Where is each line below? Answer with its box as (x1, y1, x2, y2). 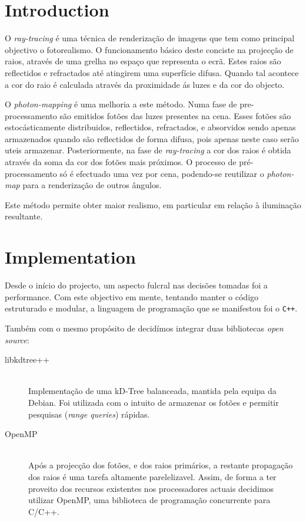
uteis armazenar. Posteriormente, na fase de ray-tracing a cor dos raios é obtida (5, 144, 291, 156)
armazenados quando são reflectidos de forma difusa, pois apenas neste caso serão (5, 132, 299, 145)
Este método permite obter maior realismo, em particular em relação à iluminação (5, 198, 301, 211)
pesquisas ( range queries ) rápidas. (28, 408, 150, 420)
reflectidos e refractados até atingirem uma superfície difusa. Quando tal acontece (5, 66, 299, 78)
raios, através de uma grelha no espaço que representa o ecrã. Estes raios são (5, 55, 281, 67)
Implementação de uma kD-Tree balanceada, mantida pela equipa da (28, 385, 277, 397)
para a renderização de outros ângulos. (22, 179, 162, 191)
